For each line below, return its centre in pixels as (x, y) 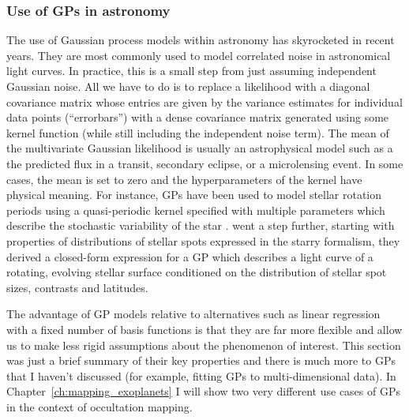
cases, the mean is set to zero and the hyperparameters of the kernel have (184, 179)
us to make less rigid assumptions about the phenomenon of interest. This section (204, 345)
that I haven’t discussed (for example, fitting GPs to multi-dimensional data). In (201, 375)
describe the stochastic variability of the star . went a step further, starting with (201, 225)
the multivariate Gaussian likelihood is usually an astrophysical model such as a (200, 148)
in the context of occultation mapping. (99, 406)
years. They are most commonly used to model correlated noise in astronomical (199, 55)
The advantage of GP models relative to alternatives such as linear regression (193, 314)
